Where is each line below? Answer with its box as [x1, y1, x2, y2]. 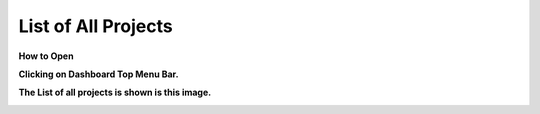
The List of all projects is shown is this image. [18, 86, 212, 99]
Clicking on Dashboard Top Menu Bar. [18, 68, 179, 80]
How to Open [18, 50, 74, 62]
